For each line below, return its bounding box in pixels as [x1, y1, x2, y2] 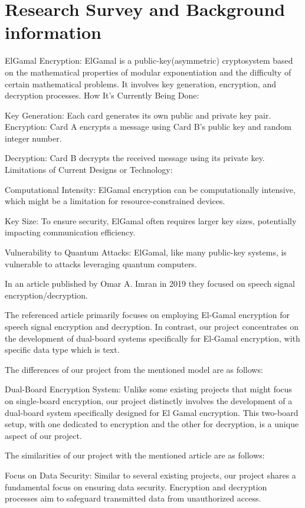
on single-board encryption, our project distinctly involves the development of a [5, 394, 293, 407]
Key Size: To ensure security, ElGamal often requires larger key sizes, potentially [5, 214, 297, 227]
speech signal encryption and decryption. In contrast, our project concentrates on [5, 320, 299, 332]
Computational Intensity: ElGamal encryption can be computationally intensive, [5, 183, 296, 195]
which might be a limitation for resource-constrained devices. [5, 195, 225, 207]
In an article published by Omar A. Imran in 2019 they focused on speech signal [5, 277, 295, 290]
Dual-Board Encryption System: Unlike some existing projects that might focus [5, 383, 292, 395]
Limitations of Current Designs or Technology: [5, 163, 173, 176]
